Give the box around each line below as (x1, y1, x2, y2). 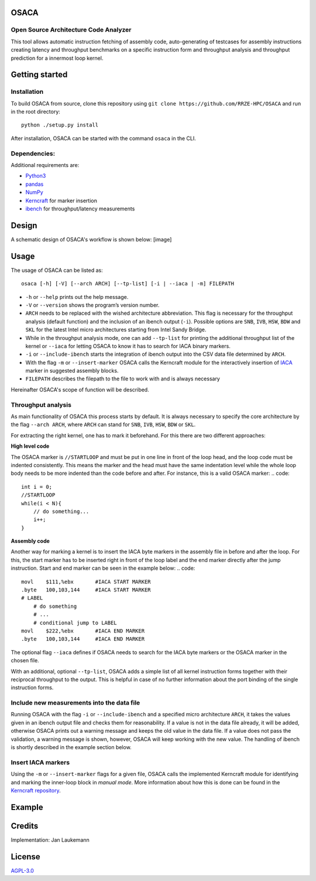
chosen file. (11, 657, 39, 664)
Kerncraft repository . (11, 787, 61, 794)
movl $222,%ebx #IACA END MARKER (21, 627, 145, 634)
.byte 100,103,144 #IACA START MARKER (21, 587, 152, 593)
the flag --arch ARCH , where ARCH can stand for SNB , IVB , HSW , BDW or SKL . (11, 421, 196, 428)
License (11, 852, 40, 862)
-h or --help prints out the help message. (25, 293, 129, 300)
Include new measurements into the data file (11, 699, 140, 707)
